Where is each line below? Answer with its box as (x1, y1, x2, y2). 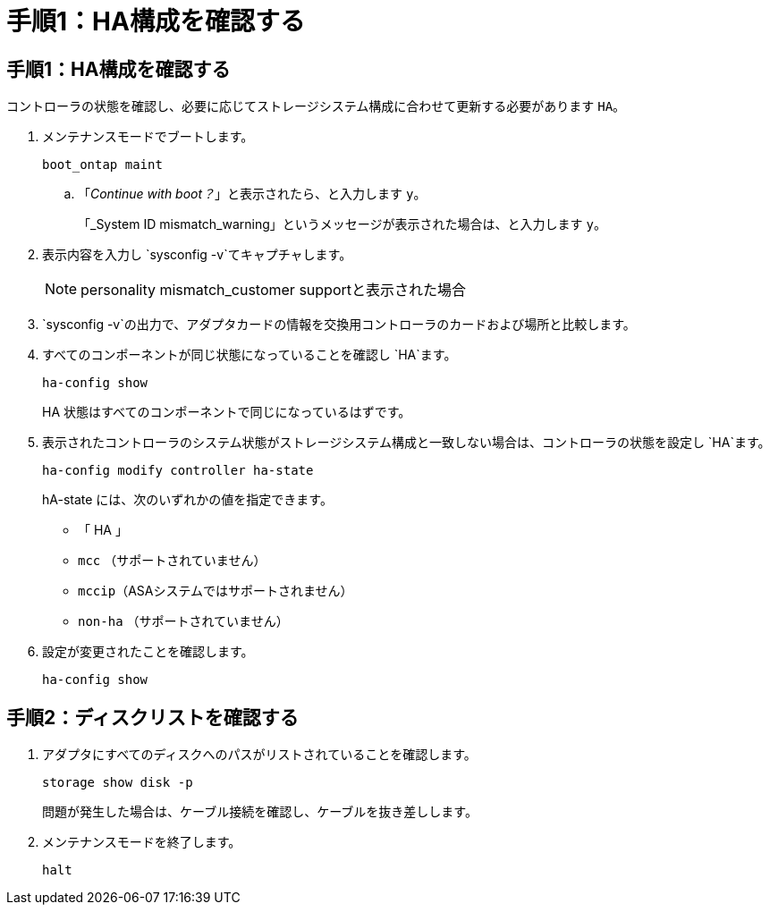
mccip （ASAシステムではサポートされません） (78, 583, 353, 599)
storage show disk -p (42, 775, 193, 790)
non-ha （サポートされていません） (78, 613, 289, 629)
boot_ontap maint (42, 157, 163, 173)
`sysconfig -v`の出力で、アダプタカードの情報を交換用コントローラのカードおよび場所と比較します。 (42, 317, 636, 333)
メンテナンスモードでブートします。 (42, 129, 254, 145)
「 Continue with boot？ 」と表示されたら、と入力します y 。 (78, 186, 427, 202)
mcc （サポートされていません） (78, 553, 267, 569)
